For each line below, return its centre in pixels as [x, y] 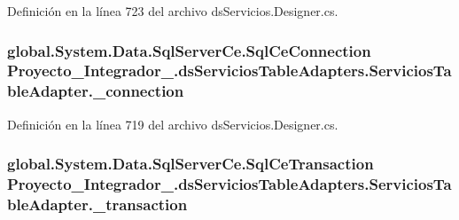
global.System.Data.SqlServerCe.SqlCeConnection [189, 50]
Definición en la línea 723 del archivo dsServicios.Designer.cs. [173, 11]
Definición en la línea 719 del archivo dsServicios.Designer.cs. [173, 124]
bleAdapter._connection [96, 91]
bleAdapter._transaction [97, 204]
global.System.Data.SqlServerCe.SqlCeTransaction [191, 164]
